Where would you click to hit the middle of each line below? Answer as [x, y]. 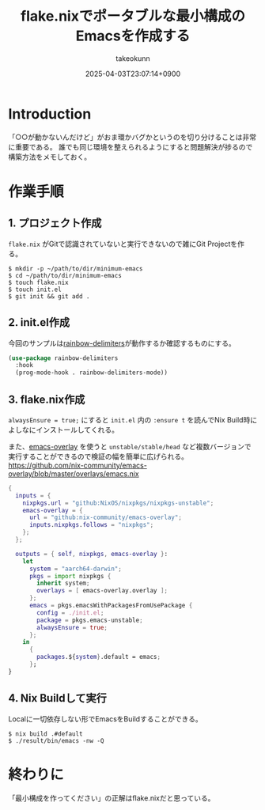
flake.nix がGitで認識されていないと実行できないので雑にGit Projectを [123, 244]
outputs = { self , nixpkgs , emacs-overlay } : [92, 554]
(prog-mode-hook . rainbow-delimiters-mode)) [92, 373]
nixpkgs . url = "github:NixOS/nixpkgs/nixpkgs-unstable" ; [118, 503]
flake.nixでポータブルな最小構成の [133, 16]
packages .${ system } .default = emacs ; [98, 657]
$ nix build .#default [45, 734]
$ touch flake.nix [38, 282]
